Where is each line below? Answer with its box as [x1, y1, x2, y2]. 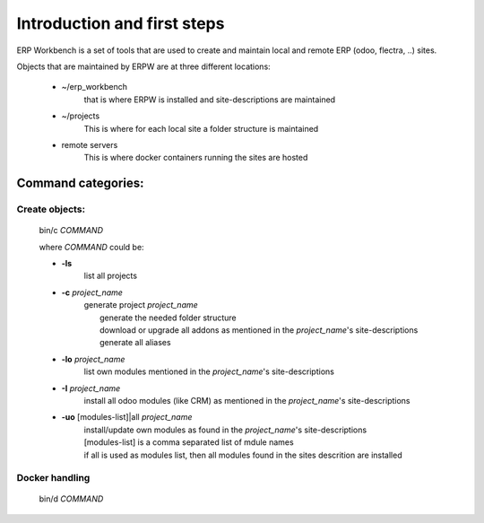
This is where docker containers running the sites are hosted [83, 153, 308, 163]
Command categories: [16, 176, 144, 191]
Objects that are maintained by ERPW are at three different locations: [16, 61, 271, 72]
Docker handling [16, 472, 91, 484]
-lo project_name [61, 353, 125, 364]
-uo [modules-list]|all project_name [61, 412, 193, 423]
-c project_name [61, 287, 123, 298]
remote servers [61, 139, 118, 150]
